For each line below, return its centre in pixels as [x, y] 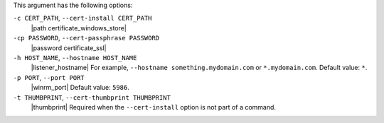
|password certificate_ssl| [69, 48]
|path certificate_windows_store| [79, 28]
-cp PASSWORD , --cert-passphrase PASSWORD [86, 38]
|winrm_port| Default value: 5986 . [80, 88]
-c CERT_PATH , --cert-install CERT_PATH [82, 18]
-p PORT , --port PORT [49, 77]
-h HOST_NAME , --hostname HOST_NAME [75, 57]
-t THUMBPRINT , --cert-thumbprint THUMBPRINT [92, 97]
